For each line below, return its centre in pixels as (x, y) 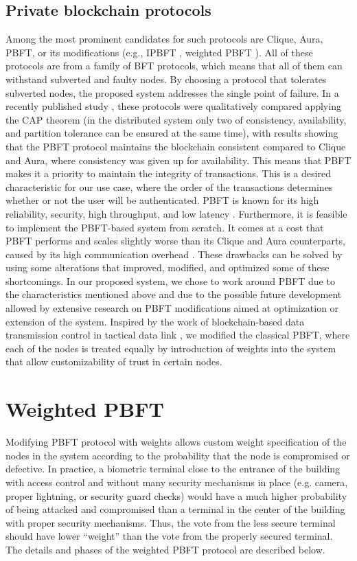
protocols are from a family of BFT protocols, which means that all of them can (174, 66)
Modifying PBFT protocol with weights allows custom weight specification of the (176, 442)
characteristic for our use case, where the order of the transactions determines (169, 186)
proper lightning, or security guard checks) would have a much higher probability (176, 495)
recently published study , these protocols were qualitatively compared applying (173, 106)
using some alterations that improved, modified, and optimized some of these (168, 267)
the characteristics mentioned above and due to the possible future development (174, 294)
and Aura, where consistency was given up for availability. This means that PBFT (178, 160)
